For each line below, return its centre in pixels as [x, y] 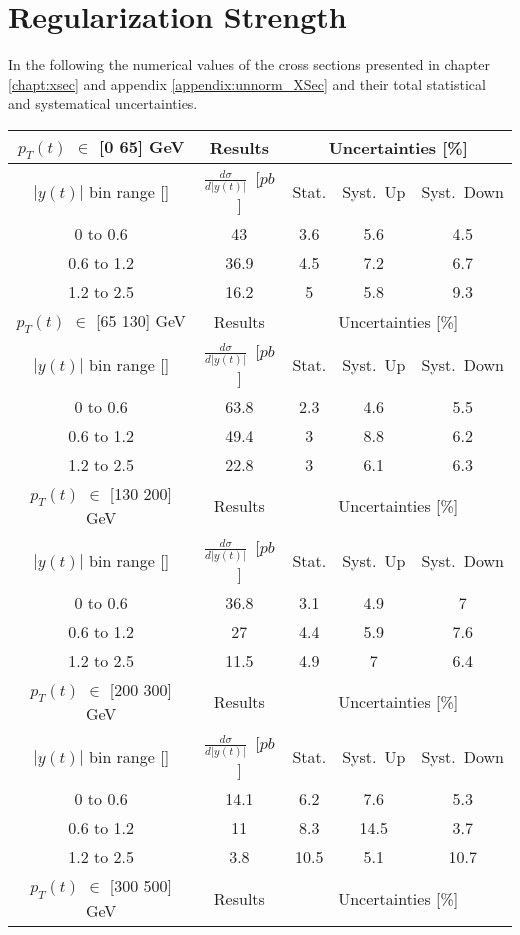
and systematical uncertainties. [103, 103]
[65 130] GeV [140, 321]
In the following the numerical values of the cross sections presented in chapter [249, 64]
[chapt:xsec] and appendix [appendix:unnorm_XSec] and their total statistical [247, 83]
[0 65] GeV [142, 146]
